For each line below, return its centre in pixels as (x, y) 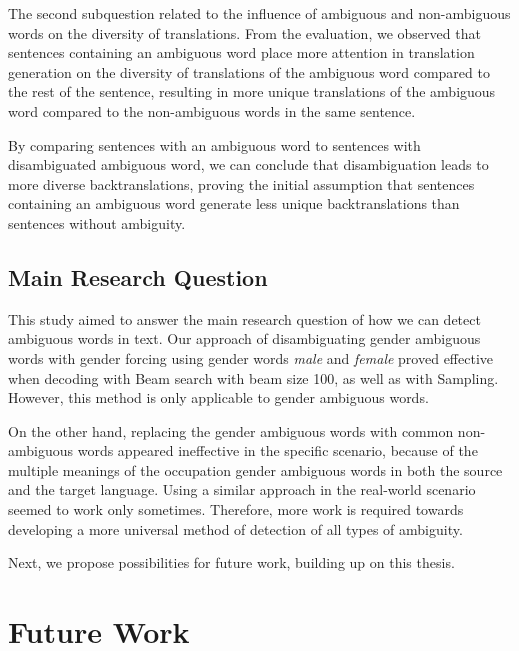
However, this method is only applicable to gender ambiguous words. (218, 397)
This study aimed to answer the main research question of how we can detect (244, 318)
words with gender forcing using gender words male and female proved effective (250, 357)
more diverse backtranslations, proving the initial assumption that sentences (241, 183)
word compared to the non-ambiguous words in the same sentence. (212, 110)
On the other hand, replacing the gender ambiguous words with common (231, 430)
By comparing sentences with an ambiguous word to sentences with (214, 144)
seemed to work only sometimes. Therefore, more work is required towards (236, 509)
